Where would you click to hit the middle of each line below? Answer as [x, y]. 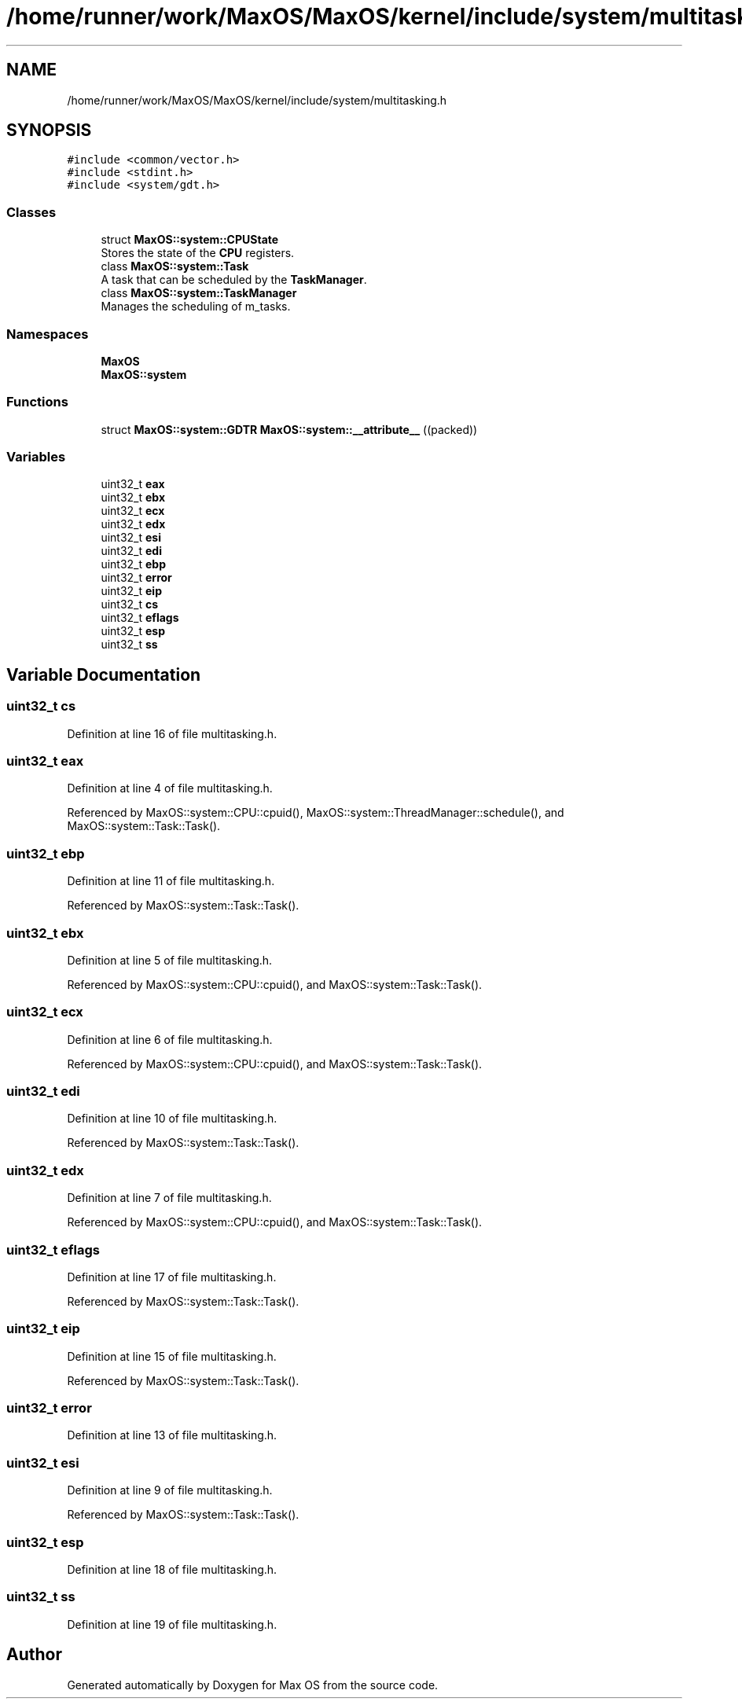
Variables [36, 457]
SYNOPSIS [49, 130]
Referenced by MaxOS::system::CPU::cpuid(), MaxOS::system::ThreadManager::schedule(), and [316, 813]
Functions [37, 402]
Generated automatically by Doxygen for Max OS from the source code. [253, 1685]
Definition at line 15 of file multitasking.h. [172, 1356]
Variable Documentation [104, 674]
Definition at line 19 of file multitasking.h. [172, 1624]
